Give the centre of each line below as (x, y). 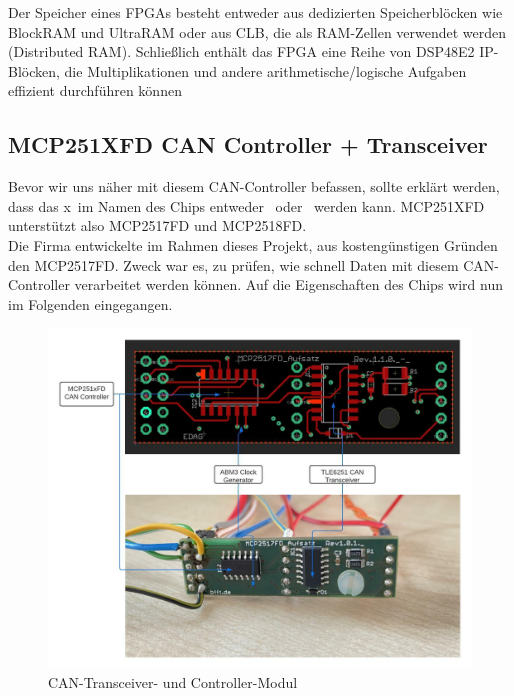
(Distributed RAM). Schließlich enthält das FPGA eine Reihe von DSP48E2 (241, 51)
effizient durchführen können (95, 90)
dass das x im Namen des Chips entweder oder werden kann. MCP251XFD (246, 205)
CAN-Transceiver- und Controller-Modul (173, 682)
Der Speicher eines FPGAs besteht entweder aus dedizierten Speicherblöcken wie (255, 12)
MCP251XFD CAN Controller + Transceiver (248, 144)
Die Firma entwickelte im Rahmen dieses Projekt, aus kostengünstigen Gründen (253, 244)
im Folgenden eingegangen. (90, 303)
